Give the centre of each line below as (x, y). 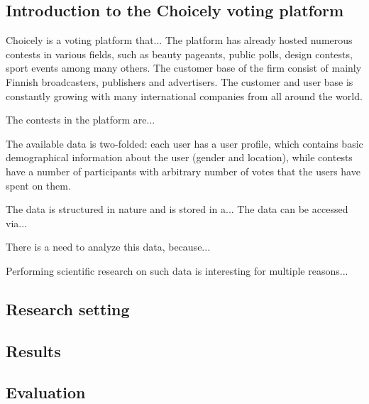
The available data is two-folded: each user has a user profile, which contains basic (184, 143)
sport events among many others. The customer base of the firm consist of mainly (184, 68)
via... (16, 223)
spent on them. (38, 185)
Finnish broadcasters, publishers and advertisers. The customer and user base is (180, 81)
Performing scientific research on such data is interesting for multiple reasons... (177, 270)
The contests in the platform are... (81, 120)
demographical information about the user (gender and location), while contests (179, 157)
